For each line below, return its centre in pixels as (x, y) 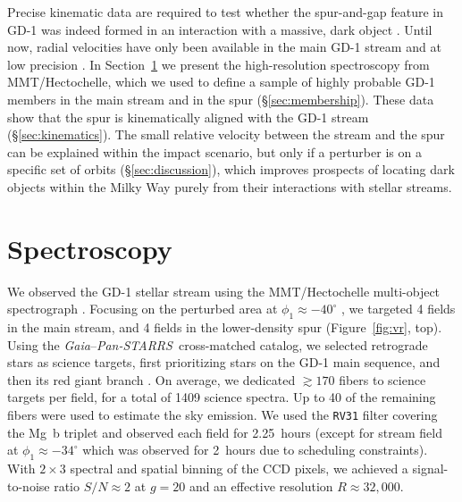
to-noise (29, 485)
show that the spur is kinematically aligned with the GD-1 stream (188, 117)
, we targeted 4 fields (399, 309)
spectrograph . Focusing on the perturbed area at (143, 309)
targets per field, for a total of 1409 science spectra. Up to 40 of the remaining (222, 397)
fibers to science (382, 379)
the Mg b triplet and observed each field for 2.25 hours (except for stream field (225, 432)
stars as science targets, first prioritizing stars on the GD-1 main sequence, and (224, 362)
